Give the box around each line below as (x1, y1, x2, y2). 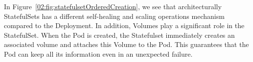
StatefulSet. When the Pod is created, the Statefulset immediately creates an (4, 30, 235, 40)
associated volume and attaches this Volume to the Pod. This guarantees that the (4, 39, 249, 49)
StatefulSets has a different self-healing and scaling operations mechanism (4, 11, 225, 21)
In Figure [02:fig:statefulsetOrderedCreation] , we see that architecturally (4, 1, 222, 11)
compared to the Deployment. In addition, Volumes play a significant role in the (4, 20, 245, 31)
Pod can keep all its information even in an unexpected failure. (4, 48, 193, 59)
